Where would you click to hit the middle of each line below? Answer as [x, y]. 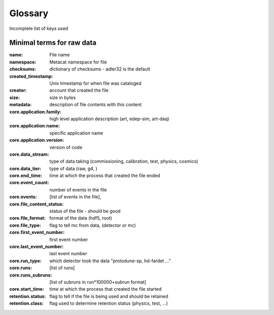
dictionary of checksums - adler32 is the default [100, 69]
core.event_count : [29, 183]
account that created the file [79, 90]
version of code [66, 147]
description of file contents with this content [96, 104]
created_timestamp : [31, 76]
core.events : [23, 197]
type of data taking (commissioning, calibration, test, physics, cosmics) [124, 161]
